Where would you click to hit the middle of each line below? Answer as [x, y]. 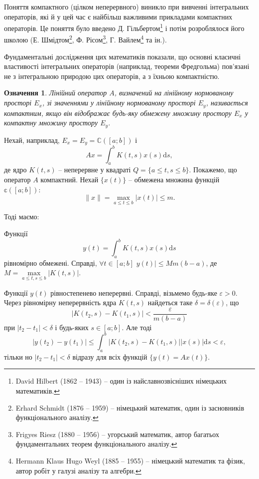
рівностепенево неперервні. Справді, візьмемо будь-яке [134, 292]
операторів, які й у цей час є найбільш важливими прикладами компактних [118, 16]
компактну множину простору [51, 123]
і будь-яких [72, 327]
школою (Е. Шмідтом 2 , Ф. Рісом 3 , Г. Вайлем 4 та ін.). [85, 39]
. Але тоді [137, 327]
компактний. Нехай [69, 179]
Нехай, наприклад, [32, 140]
